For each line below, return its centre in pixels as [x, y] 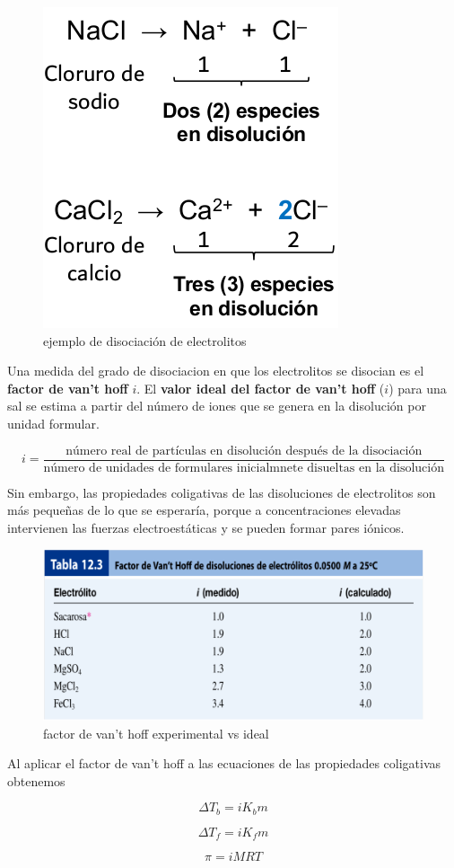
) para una [418, 388]
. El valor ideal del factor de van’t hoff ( [261, 388]
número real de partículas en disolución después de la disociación [244, 451]
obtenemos [36, 780]
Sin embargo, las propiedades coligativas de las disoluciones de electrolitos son [222, 492]
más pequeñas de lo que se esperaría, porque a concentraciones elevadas [204, 510]
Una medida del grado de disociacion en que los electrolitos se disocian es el [216, 371]
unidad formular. [53, 423]
